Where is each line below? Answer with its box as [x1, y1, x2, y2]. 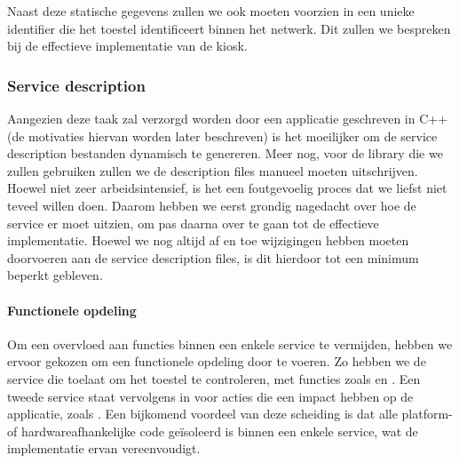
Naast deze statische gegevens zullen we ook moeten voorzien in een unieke [7, 2, 415, 20]
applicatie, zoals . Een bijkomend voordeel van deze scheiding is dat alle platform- [7, 404, 453, 423]
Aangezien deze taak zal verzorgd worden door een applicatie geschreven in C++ [7, 109, 448, 127]
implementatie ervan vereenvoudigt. [7, 439, 201, 458]
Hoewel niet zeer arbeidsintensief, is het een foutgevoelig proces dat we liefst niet [7, 179, 447, 197]
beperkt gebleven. [7, 266, 103, 284]
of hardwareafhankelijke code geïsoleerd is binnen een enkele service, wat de [7, 421, 418, 440]
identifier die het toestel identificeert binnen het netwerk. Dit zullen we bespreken [7, 19, 451, 37]
